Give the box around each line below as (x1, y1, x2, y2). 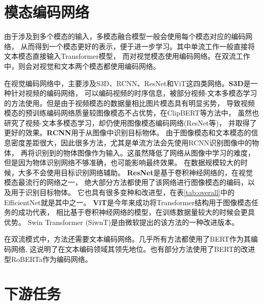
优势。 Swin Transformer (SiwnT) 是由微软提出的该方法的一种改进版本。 (4, 216, 239, 227)
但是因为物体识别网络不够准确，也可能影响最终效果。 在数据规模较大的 (4, 157, 241, 168)
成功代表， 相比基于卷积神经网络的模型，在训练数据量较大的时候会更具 (18, 207, 255, 217)
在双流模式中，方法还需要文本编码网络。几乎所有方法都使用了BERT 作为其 (4, 234, 251, 244)
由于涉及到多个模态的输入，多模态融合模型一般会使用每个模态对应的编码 (4, 31, 245, 42)
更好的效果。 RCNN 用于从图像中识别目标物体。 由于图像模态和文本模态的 (4, 127, 251, 138)
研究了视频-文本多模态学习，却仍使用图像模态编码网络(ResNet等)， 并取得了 (4, 117, 257, 128)
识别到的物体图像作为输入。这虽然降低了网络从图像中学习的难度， (34, 147, 255, 158)
